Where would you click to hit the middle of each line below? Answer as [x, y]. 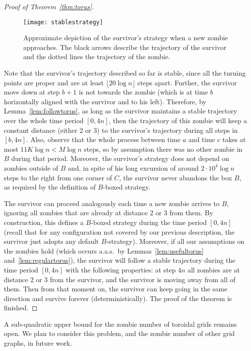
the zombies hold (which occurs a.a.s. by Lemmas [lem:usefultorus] [104, 250]
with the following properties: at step [121, 269]
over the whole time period [44, 120]
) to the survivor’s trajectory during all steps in [167, 130]
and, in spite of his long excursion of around [133, 168]
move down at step [32, 92]
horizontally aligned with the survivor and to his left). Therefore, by [105, 101]
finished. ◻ [21, 308]
